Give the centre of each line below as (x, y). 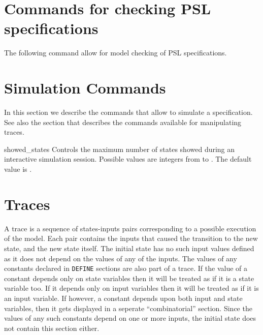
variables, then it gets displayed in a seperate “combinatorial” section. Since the (128, 308)
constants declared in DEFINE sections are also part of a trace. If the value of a (126, 268)
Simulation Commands (85, 88)
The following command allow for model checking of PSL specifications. (116, 53)
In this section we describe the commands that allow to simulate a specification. (128, 112)
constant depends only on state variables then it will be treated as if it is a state (129, 278)
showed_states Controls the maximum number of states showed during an (120, 149)
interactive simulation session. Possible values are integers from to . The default (128, 159)
